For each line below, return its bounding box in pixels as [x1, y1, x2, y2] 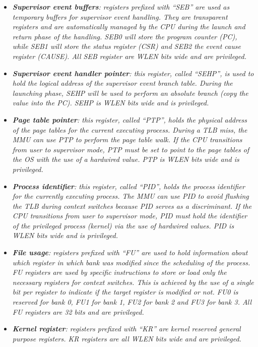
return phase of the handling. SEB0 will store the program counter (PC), [12, 31, 237, 41]
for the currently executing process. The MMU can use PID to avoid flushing [12, 191, 249, 201]
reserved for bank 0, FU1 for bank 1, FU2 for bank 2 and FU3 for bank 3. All [12, 297, 252, 307]
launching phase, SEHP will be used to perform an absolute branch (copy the [12, 87, 248, 98]
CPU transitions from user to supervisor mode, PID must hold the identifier [12, 210, 247, 221]
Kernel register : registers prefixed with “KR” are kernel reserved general [12, 323, 241, 334]
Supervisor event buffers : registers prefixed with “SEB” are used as [12, 2, 230, 12]
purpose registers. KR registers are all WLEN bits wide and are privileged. [12, 333, 241, 343]
